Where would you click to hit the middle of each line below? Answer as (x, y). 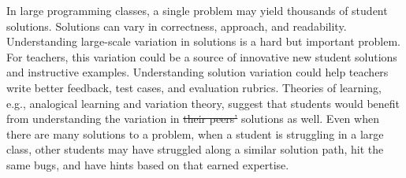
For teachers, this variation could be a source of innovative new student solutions (202, 56)
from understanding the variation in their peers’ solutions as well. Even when (193, 119)
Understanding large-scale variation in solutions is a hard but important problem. (204, 41)
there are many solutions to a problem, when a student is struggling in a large (195, 133)
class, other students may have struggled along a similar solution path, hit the (195, 149)
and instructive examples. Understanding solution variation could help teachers (197, 72)
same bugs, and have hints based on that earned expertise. (148, 164)
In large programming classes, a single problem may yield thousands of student (197, 10)
